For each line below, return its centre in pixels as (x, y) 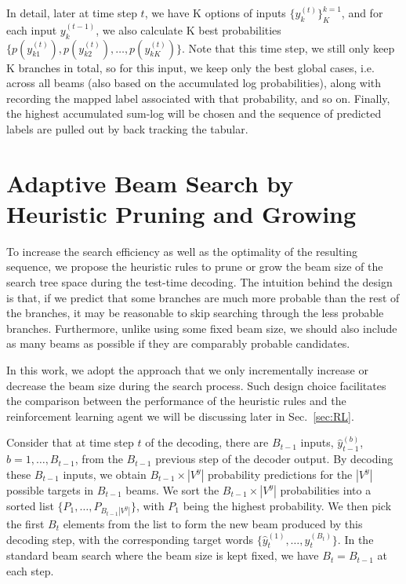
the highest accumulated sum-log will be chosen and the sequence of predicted (194, 113)
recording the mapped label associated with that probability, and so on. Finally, (198, 98)
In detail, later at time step (72, 13)
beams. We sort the (172, 489)
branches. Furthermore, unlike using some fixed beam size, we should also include (202, 328)
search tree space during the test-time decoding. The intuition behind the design (199, 282)
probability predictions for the (280, 474)
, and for (362, 13)
